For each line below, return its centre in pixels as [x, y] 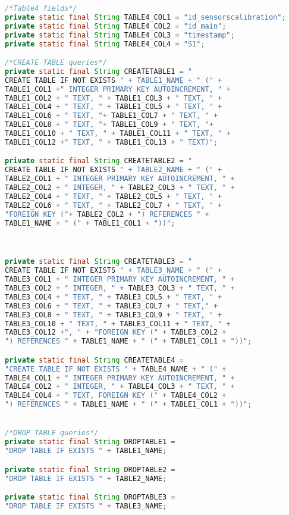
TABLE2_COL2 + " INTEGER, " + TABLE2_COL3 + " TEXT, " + [120, 188]
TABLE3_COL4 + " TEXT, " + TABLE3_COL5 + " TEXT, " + [114, 297]
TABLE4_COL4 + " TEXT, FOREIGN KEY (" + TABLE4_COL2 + [116, 396]
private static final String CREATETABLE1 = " [99, 71]
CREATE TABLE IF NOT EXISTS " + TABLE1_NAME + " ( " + [114, 80]
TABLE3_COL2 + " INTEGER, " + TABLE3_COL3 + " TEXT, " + [120, 288]
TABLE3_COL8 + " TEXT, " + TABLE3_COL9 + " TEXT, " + [114, 315]
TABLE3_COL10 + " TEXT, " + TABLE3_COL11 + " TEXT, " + [118, 324]
